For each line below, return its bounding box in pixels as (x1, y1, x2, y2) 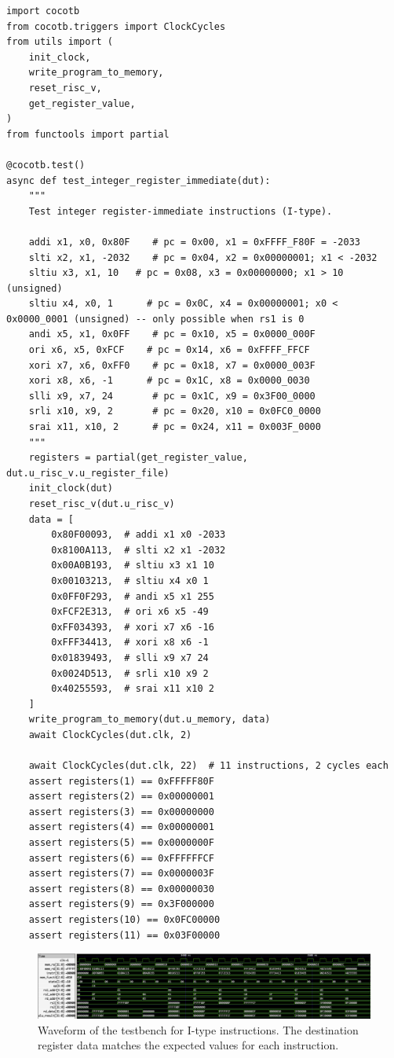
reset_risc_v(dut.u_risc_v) (28, 498, 175, 509)
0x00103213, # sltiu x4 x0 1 (51, 575, 209, 586)
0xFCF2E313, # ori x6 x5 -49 (51, 606, 209, 618)
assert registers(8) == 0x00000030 (28, 883, 214, 895)
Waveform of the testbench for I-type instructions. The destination (38, 1021, 359, 1038)
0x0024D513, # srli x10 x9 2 (51, 667, 209, 679)
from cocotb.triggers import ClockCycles (6, 20, 226, 32)
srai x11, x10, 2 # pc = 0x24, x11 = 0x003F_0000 (28, 421, 321, 433)
